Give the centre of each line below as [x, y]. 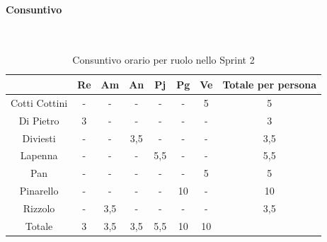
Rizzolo [39, 208]
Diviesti [39, 138]
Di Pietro [39, 120]
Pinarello [39, 191]
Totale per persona [270, 84]
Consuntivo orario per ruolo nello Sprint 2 [163, 60]
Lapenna [39, 155]
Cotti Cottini [39, 102]
